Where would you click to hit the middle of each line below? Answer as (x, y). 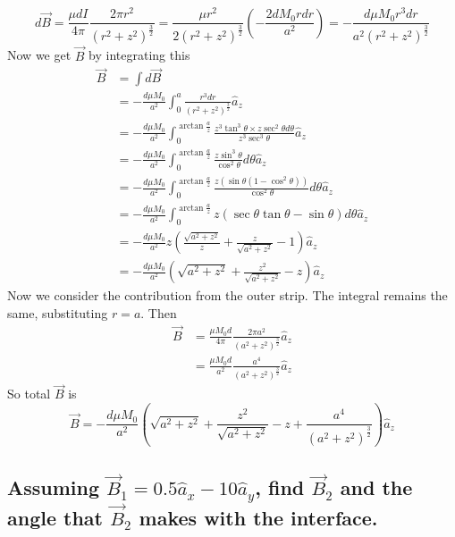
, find (280, 487)
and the (376, 487)
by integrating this (139, 55)
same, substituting (58, 312)
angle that (55, 517)
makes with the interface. (258, 517)
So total (29, 394)
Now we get (39, 55)
